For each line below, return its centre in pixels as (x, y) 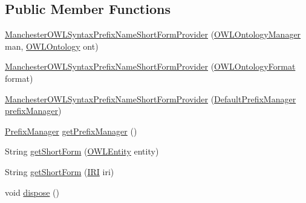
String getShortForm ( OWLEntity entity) (82, 151)
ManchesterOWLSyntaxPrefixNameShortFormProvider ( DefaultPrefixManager (151, 98)
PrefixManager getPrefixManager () (71, 131)
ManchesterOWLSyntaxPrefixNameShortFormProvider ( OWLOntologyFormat (150, 66)
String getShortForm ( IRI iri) (60, 171)
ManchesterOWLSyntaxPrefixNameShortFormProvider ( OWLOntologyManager (153, 34)
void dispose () (32, 192)
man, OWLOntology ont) (52, 46)
